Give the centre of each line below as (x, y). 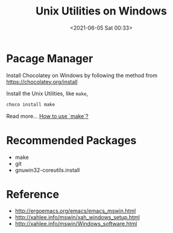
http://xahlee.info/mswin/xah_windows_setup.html (77, 217)
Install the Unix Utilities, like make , (47, 93)
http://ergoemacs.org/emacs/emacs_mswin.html (75, 211)
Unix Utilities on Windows (101, 11)
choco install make (31, 104)
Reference (33, 194)
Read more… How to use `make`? (47, 116)
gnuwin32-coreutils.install (47, 170)
